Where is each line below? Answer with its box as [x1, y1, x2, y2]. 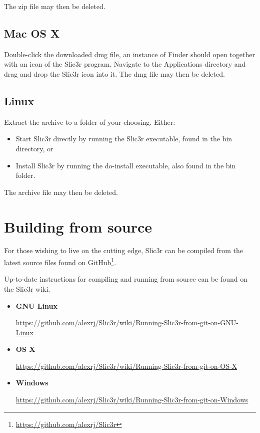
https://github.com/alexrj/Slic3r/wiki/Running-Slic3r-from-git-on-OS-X [15, 360, 237, 371]
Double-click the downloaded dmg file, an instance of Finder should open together [4, 49, 255, 59]
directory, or [15, 143, 53, 153]
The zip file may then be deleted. [4, 1, 105, 11]
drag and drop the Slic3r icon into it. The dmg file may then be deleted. [4, 68, 225, 79]
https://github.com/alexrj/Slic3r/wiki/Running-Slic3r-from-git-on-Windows [15, 394, 248, 405]
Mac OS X [4, 25, 60, 41]
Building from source [4, 216, 152, 237]
